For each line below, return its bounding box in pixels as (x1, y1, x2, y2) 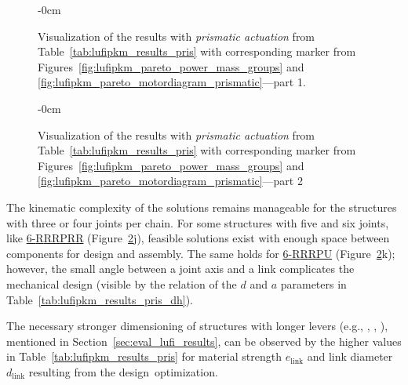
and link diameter (307, 348, 393, 365)
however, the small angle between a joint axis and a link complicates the (6, 260, 355, 277)
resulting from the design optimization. (28, 363, 218, 380)
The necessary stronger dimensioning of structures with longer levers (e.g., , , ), (6, 318, 388, 334)
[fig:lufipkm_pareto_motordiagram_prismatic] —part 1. (38, 74, 306, 90)
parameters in (280, 275, 347, 292)
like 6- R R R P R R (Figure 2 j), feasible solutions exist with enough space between (6, 230, 390, 246)
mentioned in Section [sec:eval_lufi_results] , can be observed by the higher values (6, 332, 402, 349)
